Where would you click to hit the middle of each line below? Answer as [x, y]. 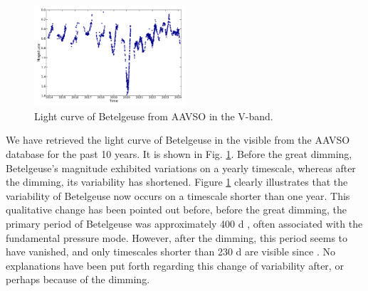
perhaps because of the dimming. [78, 279]
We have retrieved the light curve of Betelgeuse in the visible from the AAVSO [178, 140]
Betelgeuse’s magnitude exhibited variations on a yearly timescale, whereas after [181, 168]
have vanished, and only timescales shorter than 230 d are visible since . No [170, 252]
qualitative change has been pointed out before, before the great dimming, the [176, 210]
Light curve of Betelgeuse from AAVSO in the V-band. [154, 116]
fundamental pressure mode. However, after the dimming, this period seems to [177, 237]
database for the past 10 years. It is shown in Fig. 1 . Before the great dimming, [179, 153]
